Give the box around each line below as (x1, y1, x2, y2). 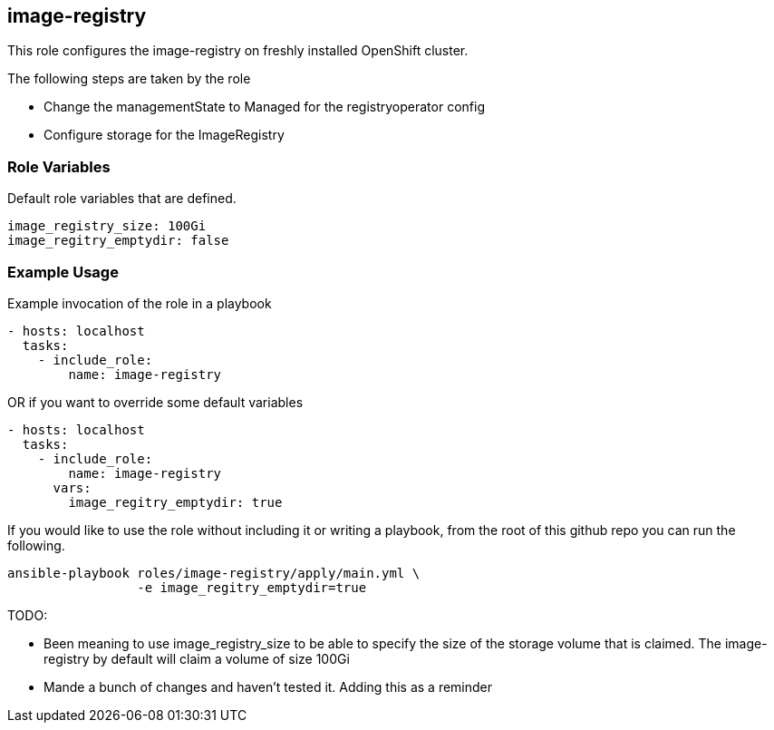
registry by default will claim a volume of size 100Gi (44, 650, 350, 667)
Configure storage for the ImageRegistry (44, 127, 285, 143)
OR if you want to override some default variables (7, 394, 304, 410)
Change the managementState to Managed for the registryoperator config (44, 99, 485, 115)
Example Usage (7, 262, 119, 281)
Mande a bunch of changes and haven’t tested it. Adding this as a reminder (44, 678, 493, 695)
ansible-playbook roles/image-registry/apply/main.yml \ (7, 565, 421, 580)
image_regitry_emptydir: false (7, 233, 229, 248)
